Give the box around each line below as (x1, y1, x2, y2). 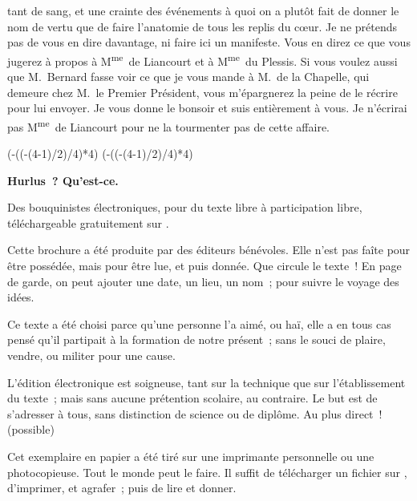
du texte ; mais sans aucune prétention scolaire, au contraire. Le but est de (7, 390, 378, 406)
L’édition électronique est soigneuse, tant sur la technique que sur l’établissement (7, 374, 406, 390)
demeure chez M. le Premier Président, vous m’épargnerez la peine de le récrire (7, 83, 398, 100)
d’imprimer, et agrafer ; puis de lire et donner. (7, 479, 237, 496)
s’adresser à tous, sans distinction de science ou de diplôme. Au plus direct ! (7, 405, 383, 422)
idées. (7, 289, 34, 305)
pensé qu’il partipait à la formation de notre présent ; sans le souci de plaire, (7, 331, 386, 348)
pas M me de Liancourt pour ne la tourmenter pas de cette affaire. (7, 115, 330, 135)
